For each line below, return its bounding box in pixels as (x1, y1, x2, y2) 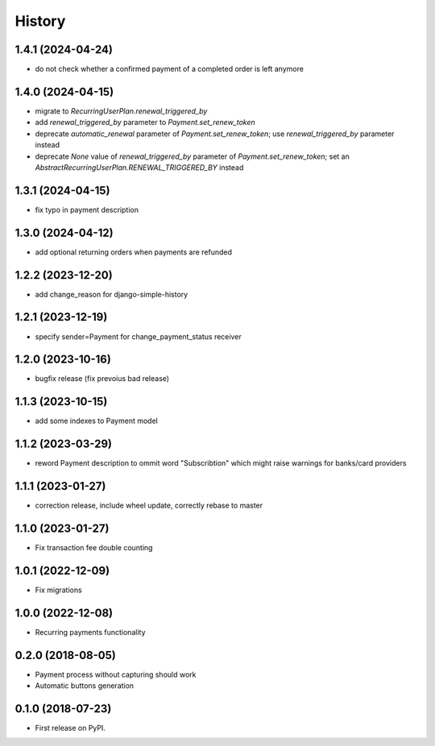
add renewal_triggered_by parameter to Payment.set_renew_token (35, 118, 255, 127)
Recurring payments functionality (35, 627, 146, 636)
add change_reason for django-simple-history (35, 289, 188, 299)
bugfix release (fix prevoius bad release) (35, 374, 169, 383)
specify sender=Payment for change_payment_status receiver (35, 331, 242, 342)
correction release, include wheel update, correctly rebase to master (35, 500, 263, 511)
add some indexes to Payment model (35, 416, 159, 426)
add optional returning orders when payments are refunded (35, 247, 233, 257)
